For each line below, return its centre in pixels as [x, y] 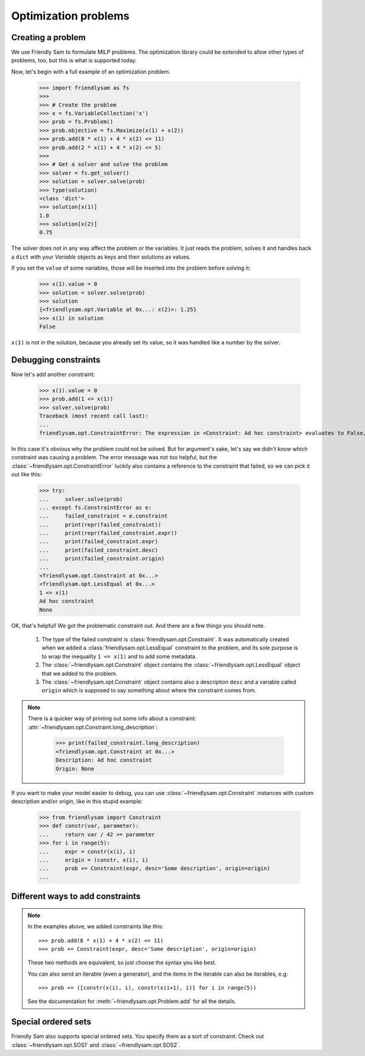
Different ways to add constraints [76, 896]
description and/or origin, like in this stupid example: [77, 801]
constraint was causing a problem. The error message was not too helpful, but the [114, 457]
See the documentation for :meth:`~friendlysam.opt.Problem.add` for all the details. [132, 1001]
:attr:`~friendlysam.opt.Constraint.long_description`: [92, 727]
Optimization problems [71, 16]
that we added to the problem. [80, 673]
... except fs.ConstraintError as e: [96, 507]
